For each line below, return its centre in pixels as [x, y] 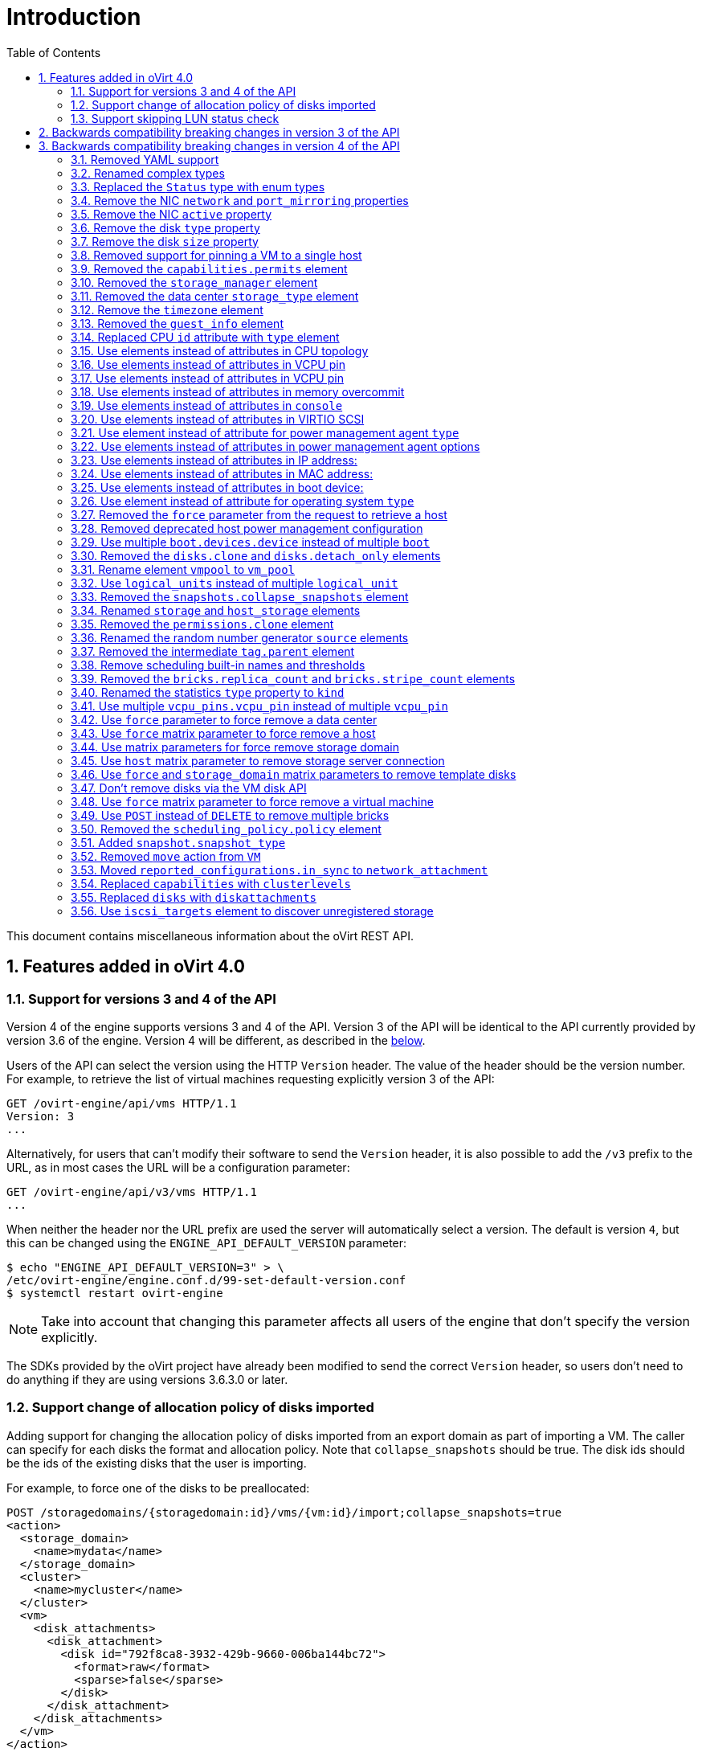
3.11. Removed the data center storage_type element [215, 296]
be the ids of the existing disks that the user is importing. [157, 1463]
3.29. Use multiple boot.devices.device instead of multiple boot [250, 542]
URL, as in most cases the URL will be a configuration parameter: [178, 1167]
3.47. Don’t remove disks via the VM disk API [189, 788]
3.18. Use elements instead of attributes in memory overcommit [238, 391]
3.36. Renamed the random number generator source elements [240, 637]
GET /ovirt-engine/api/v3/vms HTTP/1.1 [132, 1191]
